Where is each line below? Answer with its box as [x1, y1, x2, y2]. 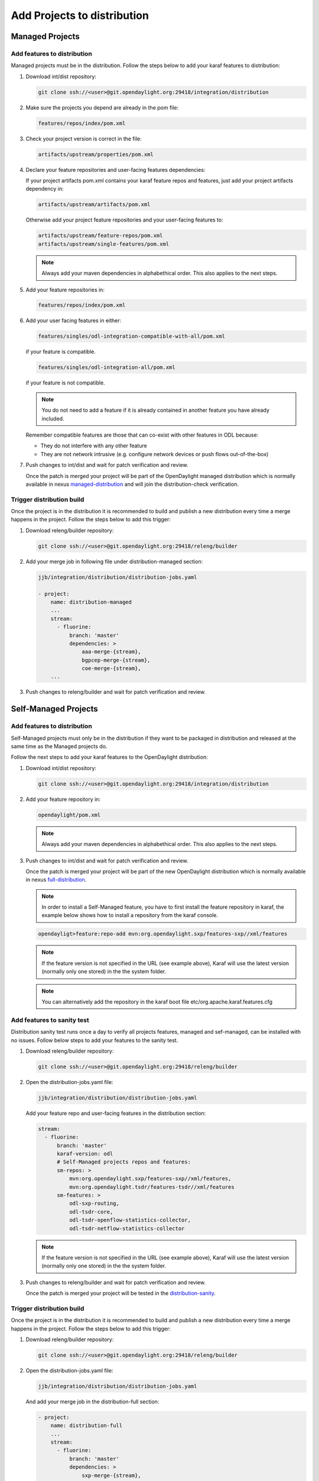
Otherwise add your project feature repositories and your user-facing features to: [25, 216, 224, 223]
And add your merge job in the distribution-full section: [25, 1398, 159, 1405]
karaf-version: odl [57, 1150, 113, 1158]
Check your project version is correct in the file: [25, 135, 142, 142]
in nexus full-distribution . [25, 876, 87, 883]
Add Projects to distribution [11, 9, 149, 22]
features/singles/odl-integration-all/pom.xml [38, 364, 175, 371]
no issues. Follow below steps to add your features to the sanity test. [11, 1037, 178, 1044]
